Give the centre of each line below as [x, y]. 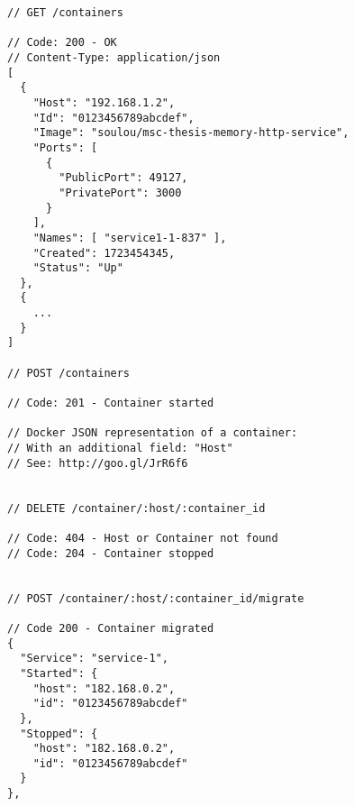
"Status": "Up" [78, 268]
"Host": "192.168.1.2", [104, 102]
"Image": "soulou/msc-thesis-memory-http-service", [191, 133]
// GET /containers [65, 13]
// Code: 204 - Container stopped [111, 553]
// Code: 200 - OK [62, 43]
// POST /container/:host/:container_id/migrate [156, 598]
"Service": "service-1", [94, 659]
